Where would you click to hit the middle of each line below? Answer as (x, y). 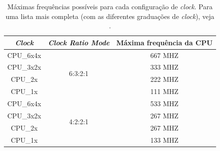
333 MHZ (164, 67)
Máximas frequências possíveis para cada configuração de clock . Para (110, 6)
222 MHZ (164, 79)
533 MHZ (164, 103)
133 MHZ (164, 140)
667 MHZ (164, 55)
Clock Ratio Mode (79, 42)
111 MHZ (164, 91)
